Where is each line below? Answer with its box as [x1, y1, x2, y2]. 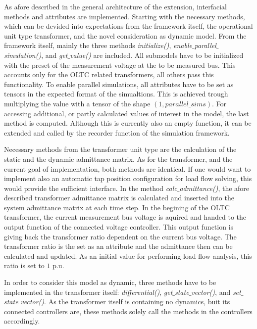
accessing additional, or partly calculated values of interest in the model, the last [4, 108, 249, 118]
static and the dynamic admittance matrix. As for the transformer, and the [4, 153, 233, 164]
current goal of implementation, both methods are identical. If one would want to [4, 163, 251, 174]
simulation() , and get [4, 49, 68, 60]
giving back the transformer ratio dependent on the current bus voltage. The [4, 231, 237, 241]
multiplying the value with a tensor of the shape [4, 98, 151, 108]
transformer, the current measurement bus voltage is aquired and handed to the [4, 212, 247, 222]
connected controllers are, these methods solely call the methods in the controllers [4, 306, 253, 316]
